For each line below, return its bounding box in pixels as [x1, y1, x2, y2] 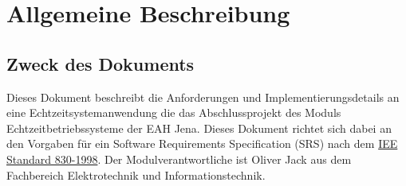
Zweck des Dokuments [6, 51, 195, 76]
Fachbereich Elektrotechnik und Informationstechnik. [6, 166, 266, 183]
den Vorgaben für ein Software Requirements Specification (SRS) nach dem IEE [6, 135, 398, 152]
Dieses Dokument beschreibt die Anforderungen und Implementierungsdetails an [6, 88, 400, 105]
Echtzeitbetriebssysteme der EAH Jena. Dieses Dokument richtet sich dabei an [6, 119, 392, 136]
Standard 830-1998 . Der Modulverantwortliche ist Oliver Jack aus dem [6, 150, 352, 167]
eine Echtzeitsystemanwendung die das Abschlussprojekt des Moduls [6, 104, 341, 121]
